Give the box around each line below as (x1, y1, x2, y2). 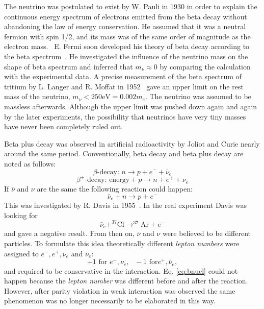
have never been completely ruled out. (4, 121, 123, 132)
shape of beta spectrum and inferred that (4, 61, 133, 72)
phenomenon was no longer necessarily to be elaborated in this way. (4, 295, 216, 306)
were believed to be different (162, 228, 251, 239)
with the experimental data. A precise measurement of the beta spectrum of (4, 71, 242, 82)
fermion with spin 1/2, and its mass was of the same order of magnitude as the (4, 31, 251, 41)
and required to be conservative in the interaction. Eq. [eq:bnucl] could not (4, 265, 238, 276)
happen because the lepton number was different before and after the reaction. (4, 275, 248, 286)
